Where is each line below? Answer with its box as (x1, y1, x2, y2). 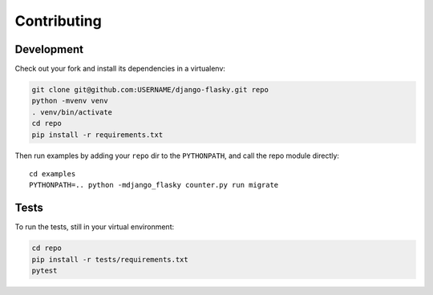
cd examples (29, 169, 76, 178)
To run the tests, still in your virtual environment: (14, 222, 175, 232)
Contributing (14, 12, 102, 30)
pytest (31, 266, 58, 276)
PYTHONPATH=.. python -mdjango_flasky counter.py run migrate (29, 180, 279, 190)
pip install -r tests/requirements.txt (31, 255, 188, 264)
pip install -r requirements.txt (31, 130, 164, 139)
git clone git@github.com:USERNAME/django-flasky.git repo (31, 85, 269, 95)
